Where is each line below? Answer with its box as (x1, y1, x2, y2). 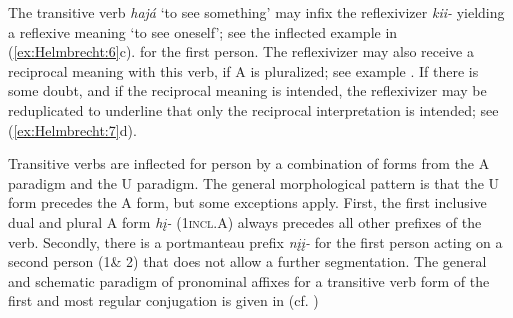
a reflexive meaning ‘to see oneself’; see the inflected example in (8, 21, 398, 42)
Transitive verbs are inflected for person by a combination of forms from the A (8, 153, 490, 174)
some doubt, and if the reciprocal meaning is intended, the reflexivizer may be (8, 80, 487, 101)
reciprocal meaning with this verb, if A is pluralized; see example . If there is (8, 60, 479, 81)
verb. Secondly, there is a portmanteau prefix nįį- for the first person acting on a (8, 231, 503, 252)
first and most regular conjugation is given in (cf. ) (8, 290, 319, 311)
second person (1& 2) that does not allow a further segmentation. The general (8, 251, 487, 272)
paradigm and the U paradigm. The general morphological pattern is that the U (8, 172, 500, 193)
